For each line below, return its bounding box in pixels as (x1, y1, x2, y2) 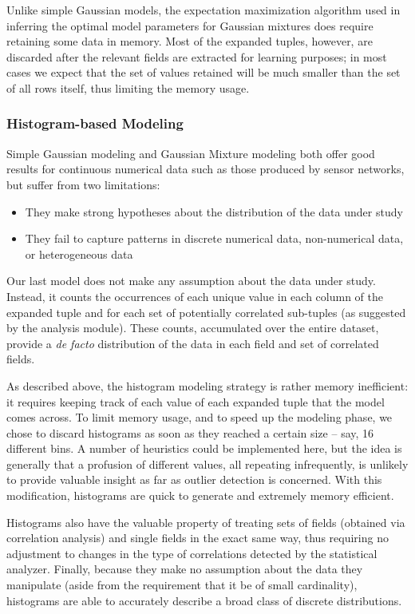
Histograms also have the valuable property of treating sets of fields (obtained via (6, 513, 405, 530)
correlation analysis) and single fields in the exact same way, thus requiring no (6, 529, 389, 546)
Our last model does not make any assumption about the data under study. (6, 272, 376, 289)
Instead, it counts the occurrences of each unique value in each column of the (6, 287, 383, 304)
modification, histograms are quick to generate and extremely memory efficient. (6, 487, 394, 504)
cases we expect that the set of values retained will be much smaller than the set (6, 64, 401, 81)
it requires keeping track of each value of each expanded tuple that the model (6, 393, 385, 410)
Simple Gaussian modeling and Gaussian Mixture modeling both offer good (6, 145, 375, 161)
